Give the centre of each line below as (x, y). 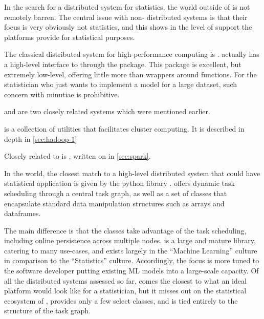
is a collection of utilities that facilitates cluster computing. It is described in (124, 128)
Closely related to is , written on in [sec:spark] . (78, 156)
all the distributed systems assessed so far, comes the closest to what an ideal (125, 280)
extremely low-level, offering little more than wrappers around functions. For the (130, 74)
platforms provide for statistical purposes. (70, 37)
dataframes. (23, 213)
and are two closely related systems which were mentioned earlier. (107, 111)
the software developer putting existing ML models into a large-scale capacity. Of (131, 271)
